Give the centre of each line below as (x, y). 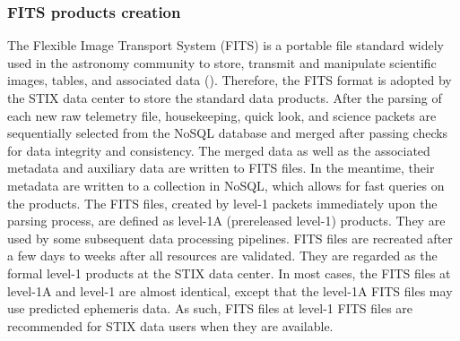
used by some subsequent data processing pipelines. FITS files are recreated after (230, 238)
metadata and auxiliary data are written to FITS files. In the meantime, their (221, 168)
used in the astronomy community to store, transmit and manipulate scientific (222, 62)
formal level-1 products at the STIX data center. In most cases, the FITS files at (229, 273)
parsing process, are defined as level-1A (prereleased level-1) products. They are (226, 221)
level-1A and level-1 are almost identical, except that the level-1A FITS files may (230, 290)
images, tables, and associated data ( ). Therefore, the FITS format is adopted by (230, 80)
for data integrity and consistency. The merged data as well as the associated (219, 150)
